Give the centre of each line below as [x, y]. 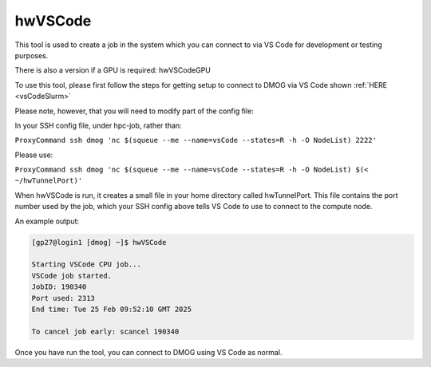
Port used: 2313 [63, 298]
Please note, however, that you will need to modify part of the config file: [134, 111]
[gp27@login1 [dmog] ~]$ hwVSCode [99, 242]
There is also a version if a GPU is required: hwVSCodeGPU [113, 70]
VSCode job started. [71, 276]
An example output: [47, 221]
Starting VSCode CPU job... [86, 264]
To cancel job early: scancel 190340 [105, 331]
